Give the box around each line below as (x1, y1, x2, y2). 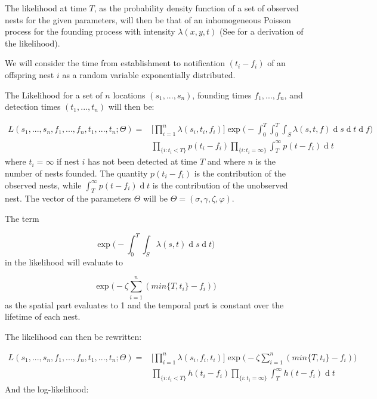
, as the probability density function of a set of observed (94, 2, 299, 14)
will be (143, 192, 168, 205)
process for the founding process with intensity (5, 25, 175, 38)
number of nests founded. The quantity (5, 167, 148, 179)
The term (5, 212, 39, 224)
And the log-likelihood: (5, 383, 89, 395)
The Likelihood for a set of (5, 88, 103, 101)
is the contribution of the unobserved (152, 178, 288, 191)
